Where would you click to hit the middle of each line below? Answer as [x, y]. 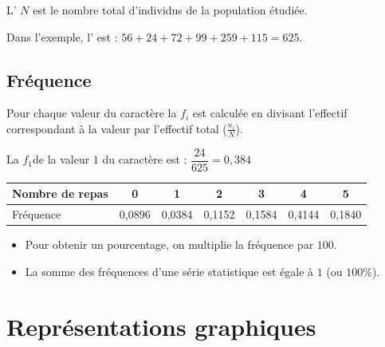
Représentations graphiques [161, 326]
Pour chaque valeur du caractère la [92, 113]
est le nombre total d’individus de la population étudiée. [170, 10]
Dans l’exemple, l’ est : [62, 36]
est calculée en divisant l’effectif [270, 113]
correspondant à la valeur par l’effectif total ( [117, 128]
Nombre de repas [60, 193]
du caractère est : [145, 159]
